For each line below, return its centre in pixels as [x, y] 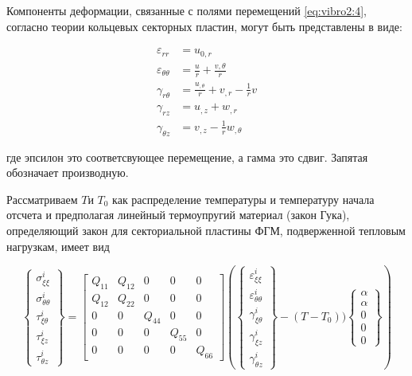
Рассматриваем [42, 199]
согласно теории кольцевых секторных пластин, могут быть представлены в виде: [204, 26]
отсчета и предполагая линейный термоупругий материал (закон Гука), [178, 215]
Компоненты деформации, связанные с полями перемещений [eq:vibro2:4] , [187, 10]
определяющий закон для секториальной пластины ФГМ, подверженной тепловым [206, 230]
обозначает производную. [68, 172]
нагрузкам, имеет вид [58, 246]
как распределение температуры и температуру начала [243, 199]
